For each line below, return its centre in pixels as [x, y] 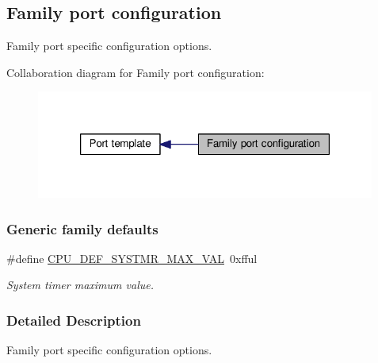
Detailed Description [74, 320]
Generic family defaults [82, 228]
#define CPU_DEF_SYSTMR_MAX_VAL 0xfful [132, 258]
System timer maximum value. [80, 285]
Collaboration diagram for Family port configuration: [136, 72]
